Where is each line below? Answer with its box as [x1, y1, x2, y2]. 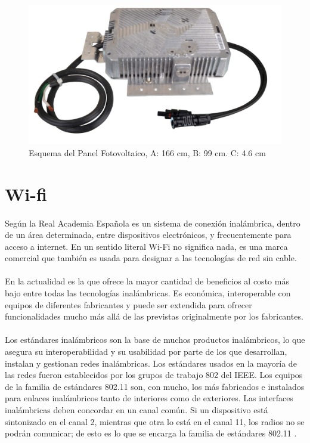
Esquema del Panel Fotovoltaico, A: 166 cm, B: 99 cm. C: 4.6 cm [29, 146, 266, 159]
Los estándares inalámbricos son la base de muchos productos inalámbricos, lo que [5, 333, 305, 346]
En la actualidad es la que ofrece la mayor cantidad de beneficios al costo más [5, 275, 289, 287]
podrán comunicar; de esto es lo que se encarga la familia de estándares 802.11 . [5, 427, 297, 439]
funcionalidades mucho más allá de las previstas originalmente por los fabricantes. [5, 310, 303, 323]
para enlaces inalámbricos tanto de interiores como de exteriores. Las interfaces [5, 392, 293, 404]
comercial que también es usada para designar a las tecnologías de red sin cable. [5, 252, 297, 264]
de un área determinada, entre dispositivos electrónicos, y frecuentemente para [5, 228, 292, 241]
